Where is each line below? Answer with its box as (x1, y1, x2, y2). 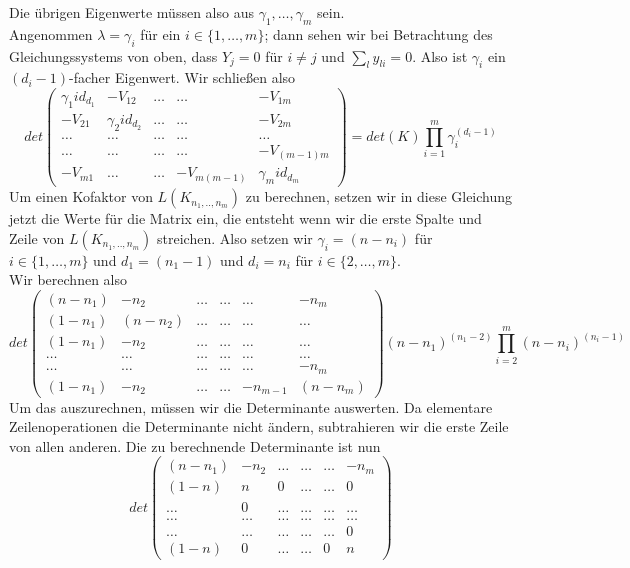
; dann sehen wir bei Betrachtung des (264, 23, 493, 44)
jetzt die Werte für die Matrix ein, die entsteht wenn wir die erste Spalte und (9, 208, 482, 229)
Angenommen (9, 23, 93, 44)
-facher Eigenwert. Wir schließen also (69, 67, 296, 88)
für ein (140, 23, 181, 44)
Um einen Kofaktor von (9, 186, 153, 207)
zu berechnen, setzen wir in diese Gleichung (245, 186, 513, 207)
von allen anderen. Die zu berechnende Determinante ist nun (9, 435, 381, 456)
